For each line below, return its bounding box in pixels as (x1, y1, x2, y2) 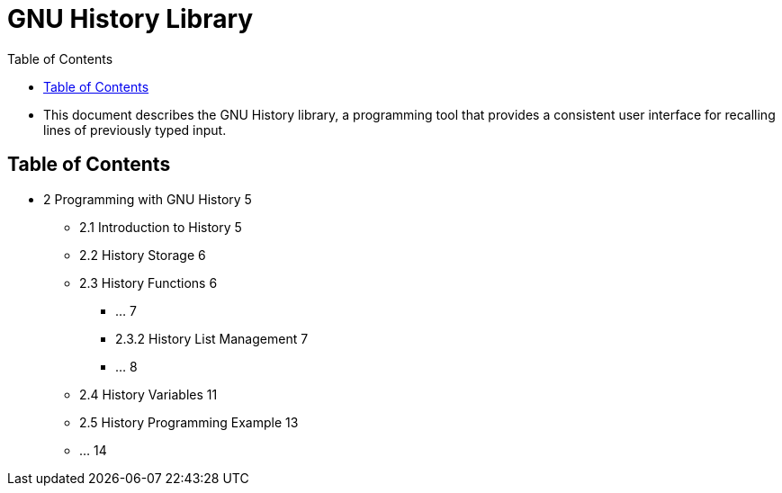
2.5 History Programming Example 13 (79, 414, 299, 430)
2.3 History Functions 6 (79, 274, 218, 291)
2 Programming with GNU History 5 (43, 191, 252, 207)
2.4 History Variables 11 (79, 386, 218, 402)
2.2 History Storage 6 (79, 246, 206, 263)
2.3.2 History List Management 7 (115, 330, 309, 346)
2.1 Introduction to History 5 (79, 219, 242, 235)
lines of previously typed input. (43, 121, 227, 138)
